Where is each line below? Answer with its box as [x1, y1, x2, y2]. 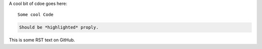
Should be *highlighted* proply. [19, 25, 99, 30]
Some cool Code [17, 12, 54, 17]
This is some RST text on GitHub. [9, 37, 75, 43]
